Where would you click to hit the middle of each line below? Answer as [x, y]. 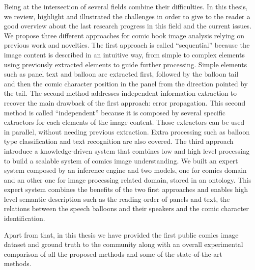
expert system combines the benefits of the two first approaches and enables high [126, 189]
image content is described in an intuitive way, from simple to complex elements [124, 54]
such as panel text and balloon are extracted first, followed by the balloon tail [121, 74]
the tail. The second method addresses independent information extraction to [120, 93]
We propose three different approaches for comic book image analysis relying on [124, 35]
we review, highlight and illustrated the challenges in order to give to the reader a [127, 16]
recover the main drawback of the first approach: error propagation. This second [125, 102]
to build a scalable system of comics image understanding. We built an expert [121, 160]
